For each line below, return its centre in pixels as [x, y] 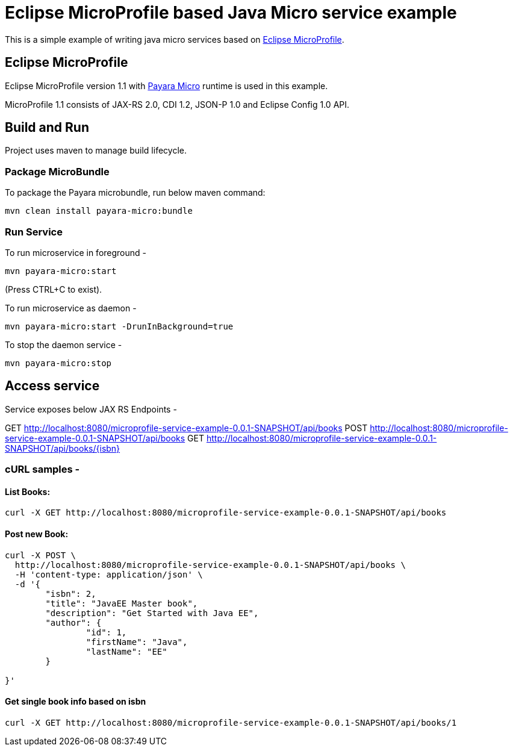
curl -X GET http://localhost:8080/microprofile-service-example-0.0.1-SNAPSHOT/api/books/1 [231, 722]
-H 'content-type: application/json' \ [109, 574]
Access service [52, 386]
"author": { [73, 622]
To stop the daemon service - [64, 344]
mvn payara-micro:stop [58, 363]
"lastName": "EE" [126, 651]
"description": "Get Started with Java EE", [152, 613]
